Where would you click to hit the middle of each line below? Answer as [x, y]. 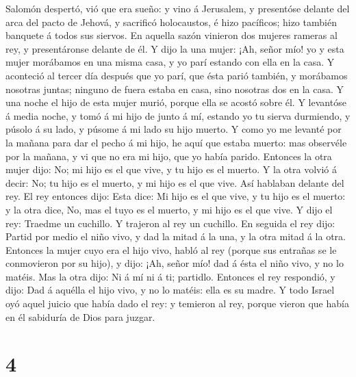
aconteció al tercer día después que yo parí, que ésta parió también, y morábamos [177, 75]
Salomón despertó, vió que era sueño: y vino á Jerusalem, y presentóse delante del [178, 8]
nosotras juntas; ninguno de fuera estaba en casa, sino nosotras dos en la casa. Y [175, 89]
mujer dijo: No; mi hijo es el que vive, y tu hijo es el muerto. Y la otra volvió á [171, 169]
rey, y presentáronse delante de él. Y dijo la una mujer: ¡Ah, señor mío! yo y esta [175, 48]
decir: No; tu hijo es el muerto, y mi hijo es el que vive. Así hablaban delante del [175, 182]
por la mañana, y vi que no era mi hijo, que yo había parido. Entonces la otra [169, 156]
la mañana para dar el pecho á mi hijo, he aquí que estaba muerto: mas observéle [176, 142]
